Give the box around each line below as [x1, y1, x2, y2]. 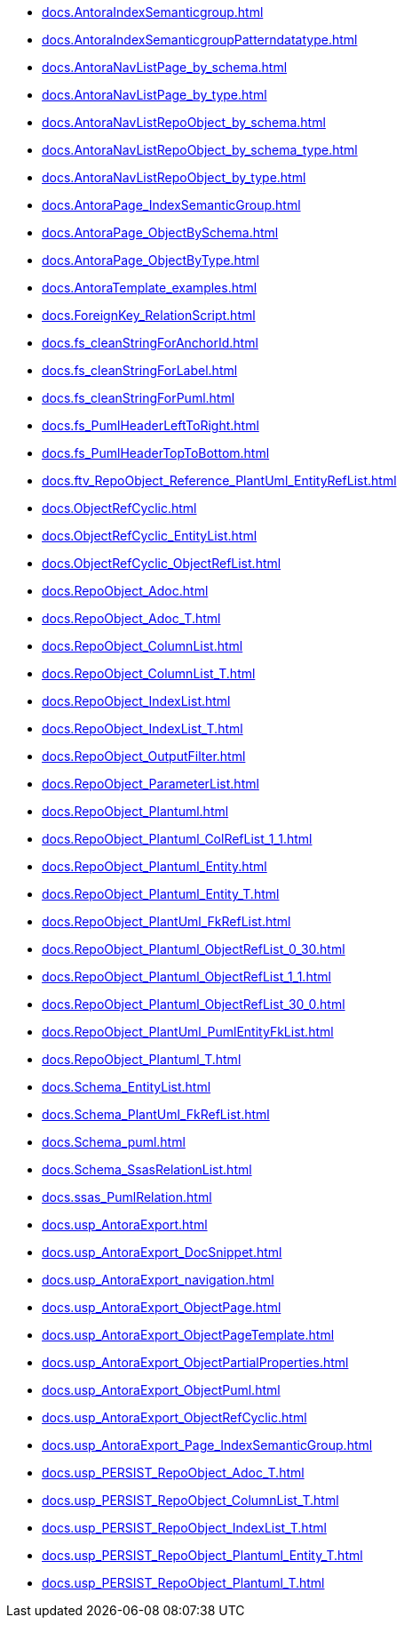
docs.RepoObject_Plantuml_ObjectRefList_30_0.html [42, 997, 345, 1012]
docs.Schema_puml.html [42, 1134, 186, 1149]
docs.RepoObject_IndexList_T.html [42, 721, 243, 736]
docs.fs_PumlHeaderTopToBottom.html [42, 445, 270, 460]
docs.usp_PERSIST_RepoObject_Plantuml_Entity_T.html [42, 1548, 363, 1563]
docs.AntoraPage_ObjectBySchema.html [42, 225, 279, 240]
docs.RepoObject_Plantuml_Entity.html [42, 859, 267, 874]
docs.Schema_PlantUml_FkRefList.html [42, 1107, 270, 1122]
